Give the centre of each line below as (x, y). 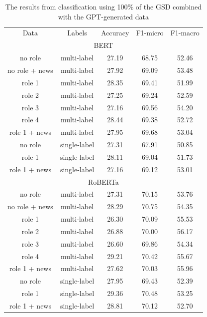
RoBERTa (103, 181)
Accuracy (115, 33)
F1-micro (150, 33)
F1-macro (185, 33)
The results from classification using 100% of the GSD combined (103, 6)
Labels (77, 33)
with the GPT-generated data (103, 16)
